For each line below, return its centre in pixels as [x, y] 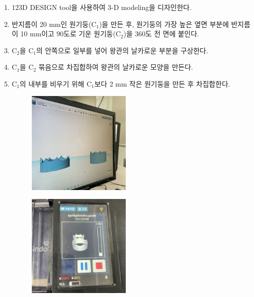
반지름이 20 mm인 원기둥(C [54, 24]
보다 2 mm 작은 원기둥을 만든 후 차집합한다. [162, 83]
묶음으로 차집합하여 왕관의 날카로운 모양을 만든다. [116, 67]
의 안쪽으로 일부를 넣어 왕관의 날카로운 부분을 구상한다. [122, 50]
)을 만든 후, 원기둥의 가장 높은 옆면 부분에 [164, 24]
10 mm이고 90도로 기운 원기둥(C [71, 34]
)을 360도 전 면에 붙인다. [161, 34]
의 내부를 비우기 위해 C [56, 83]
